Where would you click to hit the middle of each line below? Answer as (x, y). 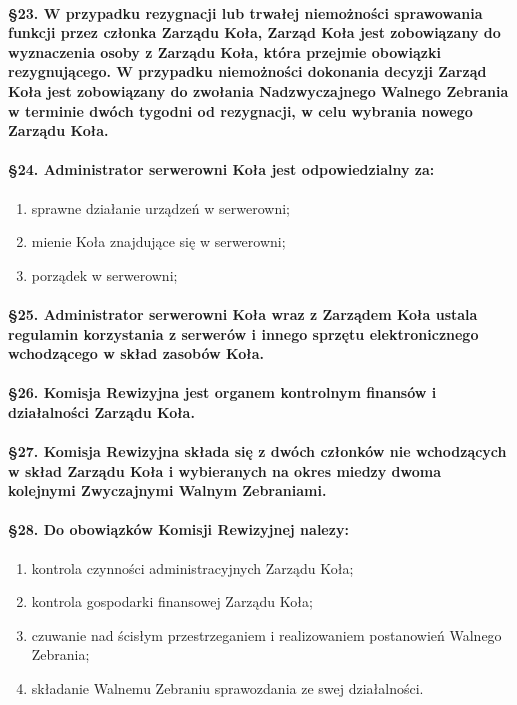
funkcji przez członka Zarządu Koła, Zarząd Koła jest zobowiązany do (254, 32)
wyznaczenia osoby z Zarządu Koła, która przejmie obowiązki (224, 51)
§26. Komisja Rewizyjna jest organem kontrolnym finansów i (222, 392)
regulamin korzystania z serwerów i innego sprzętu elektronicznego (243, 333)
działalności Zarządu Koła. (101, 411)
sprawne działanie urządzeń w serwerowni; (160, 207)
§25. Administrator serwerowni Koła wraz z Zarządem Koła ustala (243, 313)
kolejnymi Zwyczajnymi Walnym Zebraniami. (167, 490)
